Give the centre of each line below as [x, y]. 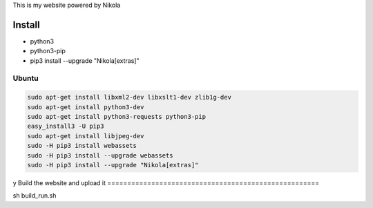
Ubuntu [26, 78]
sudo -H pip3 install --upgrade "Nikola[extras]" [113, 165]
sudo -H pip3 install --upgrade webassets [100, 155]
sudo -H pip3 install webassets [82, 146]
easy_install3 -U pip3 [66, 126]
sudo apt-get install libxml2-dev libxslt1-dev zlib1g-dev [129, 97]
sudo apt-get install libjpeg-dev [86, 136]
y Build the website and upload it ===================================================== [166, 182]
